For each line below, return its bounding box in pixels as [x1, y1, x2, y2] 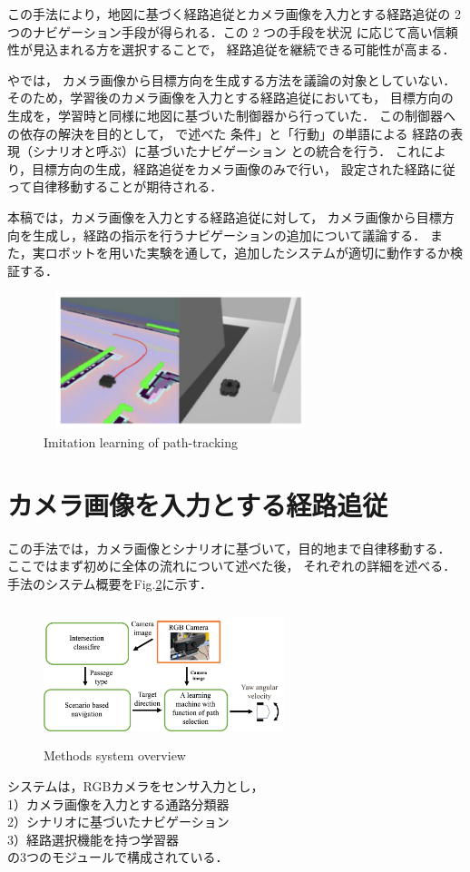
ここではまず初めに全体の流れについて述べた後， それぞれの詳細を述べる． [7, 556, 456, 575]
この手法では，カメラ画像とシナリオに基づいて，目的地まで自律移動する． [7, 538, 451, 557]
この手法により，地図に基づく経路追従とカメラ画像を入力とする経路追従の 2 [7, 5, 461, 23]
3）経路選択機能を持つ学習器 [7, 829, 179, 848]
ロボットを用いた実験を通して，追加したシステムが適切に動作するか [44, 243, 450, 262]
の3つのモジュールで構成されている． [7, 848, 229, 867]
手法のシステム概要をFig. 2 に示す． [7, 573, 212, 593]
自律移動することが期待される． [32, 177, 223, 196]
